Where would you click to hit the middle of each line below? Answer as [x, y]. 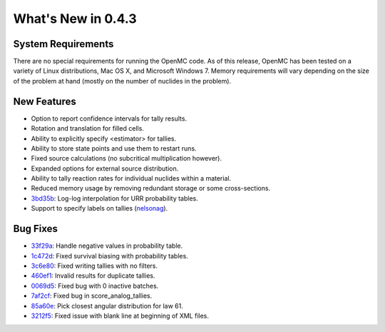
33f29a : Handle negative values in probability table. [107, 246]
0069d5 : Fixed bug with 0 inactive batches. [95, 286]
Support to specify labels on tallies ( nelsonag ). [99, 208]
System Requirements [63, 44]
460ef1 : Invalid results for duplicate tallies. [93, 276]
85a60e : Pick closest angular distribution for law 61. [107, 306]
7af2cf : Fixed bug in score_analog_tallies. [92, 296]
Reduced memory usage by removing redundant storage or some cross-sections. [151, 188]
